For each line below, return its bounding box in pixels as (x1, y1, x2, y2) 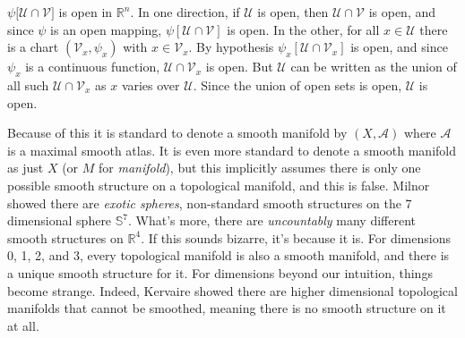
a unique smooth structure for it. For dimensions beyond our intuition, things (7, 263, 433, 282)
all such (7, 75, 49, 94)
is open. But (205, 57, 273, 76)
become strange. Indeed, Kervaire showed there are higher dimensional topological (7, 281, 458, 300)
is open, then (257, 3, 329, 21)
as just (7, 158, 44, 177)
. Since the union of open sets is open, (193, 75, 402, 94)
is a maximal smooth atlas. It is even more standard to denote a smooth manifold (7, 140, 457, 159)
